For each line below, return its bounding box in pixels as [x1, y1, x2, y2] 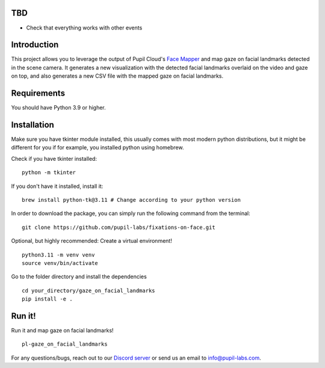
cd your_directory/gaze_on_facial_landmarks [22, 287, 156, 294]
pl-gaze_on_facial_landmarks [22, 341, 108, 348]
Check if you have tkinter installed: [11, 155, 97, 162]
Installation [11, 119, 54, 129]
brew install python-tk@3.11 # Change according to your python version [22, 196, 241, 203]
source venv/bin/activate [22, 260, 99, 266]
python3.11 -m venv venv [22, 251, 95, 258]
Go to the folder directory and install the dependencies [11, 273, 147, 280]
